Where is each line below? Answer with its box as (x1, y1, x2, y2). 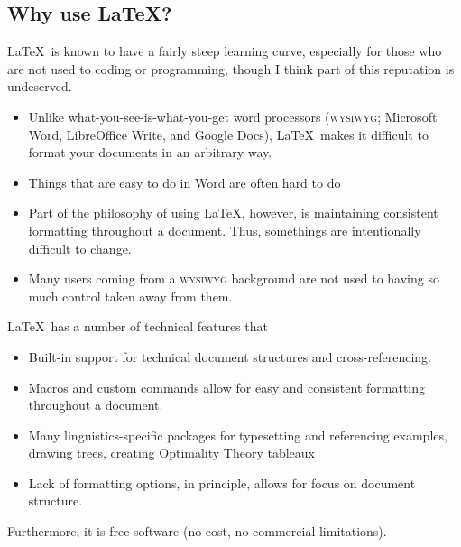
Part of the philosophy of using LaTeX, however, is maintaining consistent (28, 203, 438, 222)
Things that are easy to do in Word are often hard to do (28, 172, 341, 191)
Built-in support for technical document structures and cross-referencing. (28, 347, 431, 366)
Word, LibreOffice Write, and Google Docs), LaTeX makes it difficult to (28, 125, 429, 144)
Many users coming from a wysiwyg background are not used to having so (28, 269, 439, 288)
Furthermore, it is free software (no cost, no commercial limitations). (7, 522, 387, 541)
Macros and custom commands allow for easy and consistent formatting (28, 377, 426, 396)
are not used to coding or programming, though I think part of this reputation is (7, 59, 455, 78)
